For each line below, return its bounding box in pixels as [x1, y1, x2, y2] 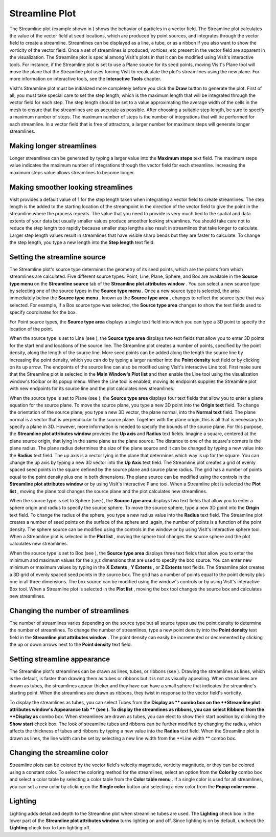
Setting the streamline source [9, 253, 106, 261]
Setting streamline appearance [9, 655, 110, 663]
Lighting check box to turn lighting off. [9, 825, 91, 831]
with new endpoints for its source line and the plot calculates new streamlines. [9, 385, 175, 392]
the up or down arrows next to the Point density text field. [9, 641, 132, 648]
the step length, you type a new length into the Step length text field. [9, 239, 155, 246]
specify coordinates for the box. [9, 309, 77, 315]
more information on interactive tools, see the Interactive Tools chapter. [9, 76, 162, 82]
